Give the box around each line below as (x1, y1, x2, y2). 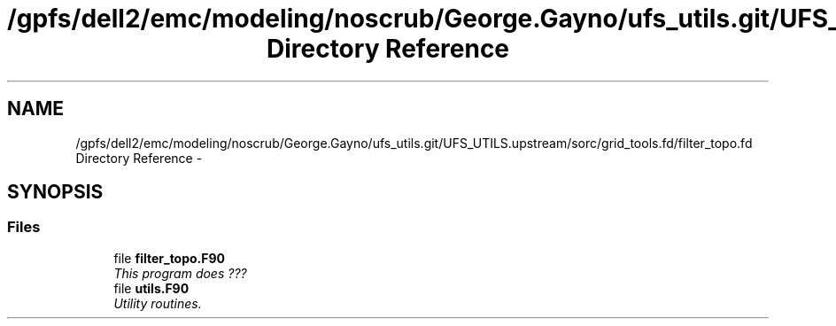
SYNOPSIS (7, 181, 104, 204)
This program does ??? (113, 265, 247, 281)
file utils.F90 (113, 280, 190, 296)
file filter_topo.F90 (113, 250, 226, 266)
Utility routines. (113, 295, 202, 311)
